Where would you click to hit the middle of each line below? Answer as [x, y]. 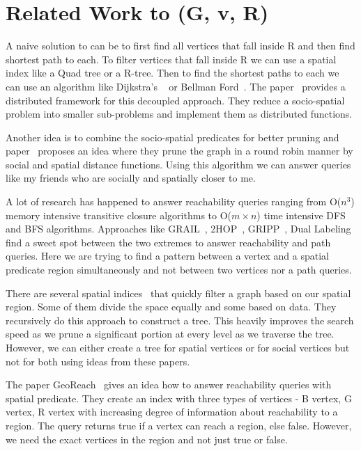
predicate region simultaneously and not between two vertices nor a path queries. [179, 270]
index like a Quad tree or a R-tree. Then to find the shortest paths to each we [172, 73]
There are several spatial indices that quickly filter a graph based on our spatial [178, 293]
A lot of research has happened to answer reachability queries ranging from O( [174, 201]
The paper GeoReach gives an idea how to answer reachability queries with [169, 385]
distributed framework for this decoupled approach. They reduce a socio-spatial [175, 100]
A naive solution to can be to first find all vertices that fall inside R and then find [180, 46]
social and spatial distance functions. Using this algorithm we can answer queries [178, 164]
